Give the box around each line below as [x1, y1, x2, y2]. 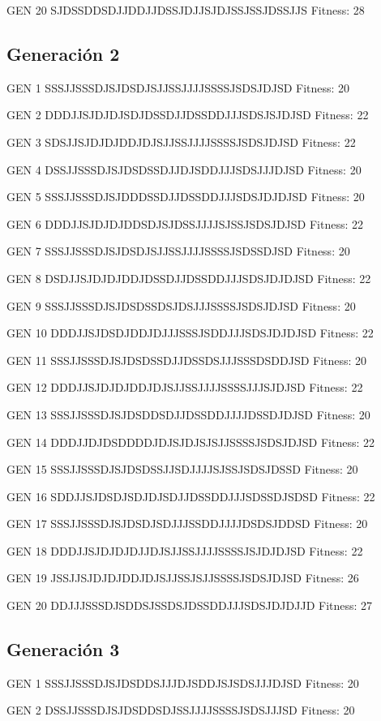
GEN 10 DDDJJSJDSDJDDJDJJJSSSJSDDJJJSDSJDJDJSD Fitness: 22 [6, 324, 374, 341]
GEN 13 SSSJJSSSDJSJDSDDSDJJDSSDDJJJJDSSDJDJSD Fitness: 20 [6, 406, 370, 423]
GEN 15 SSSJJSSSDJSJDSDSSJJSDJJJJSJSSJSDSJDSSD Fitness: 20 [6, 461, 358, 478]
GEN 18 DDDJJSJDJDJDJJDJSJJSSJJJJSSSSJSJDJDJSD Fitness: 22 [6, 542, 363, 559]
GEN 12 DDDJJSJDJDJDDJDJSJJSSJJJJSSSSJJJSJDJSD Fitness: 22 [6, 379, 363, 396]
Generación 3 [6, 637, 120, 662]
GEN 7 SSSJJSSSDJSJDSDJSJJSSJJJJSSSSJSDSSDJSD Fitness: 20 [6, 242, 350, 260]
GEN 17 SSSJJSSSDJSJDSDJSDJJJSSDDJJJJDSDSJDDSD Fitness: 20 [6, 515, 368, 532]
